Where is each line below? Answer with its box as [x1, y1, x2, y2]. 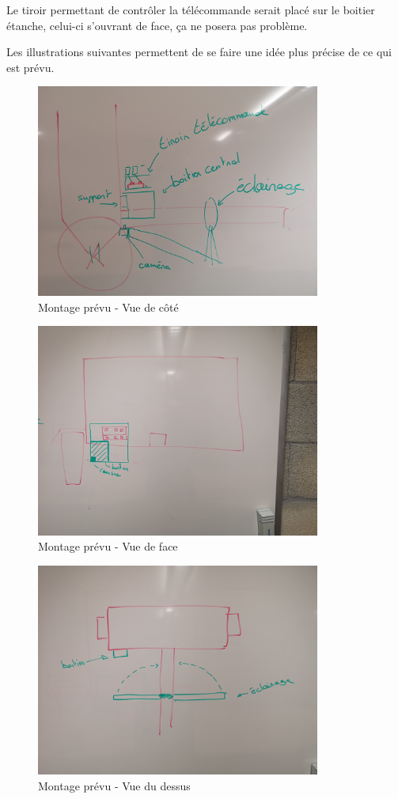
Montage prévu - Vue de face [38, 538, 178, 555]
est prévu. [6, 59, 55, 75]
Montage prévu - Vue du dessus [38, 778, 191, 794]
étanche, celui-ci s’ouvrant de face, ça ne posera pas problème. [6, 17, 308, 33]
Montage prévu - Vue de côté [38, 298, 179, 315]
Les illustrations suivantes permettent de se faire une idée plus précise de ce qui [6, 44, 392, 60]
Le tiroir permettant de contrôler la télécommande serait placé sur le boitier [6, 2, 375, 17]
